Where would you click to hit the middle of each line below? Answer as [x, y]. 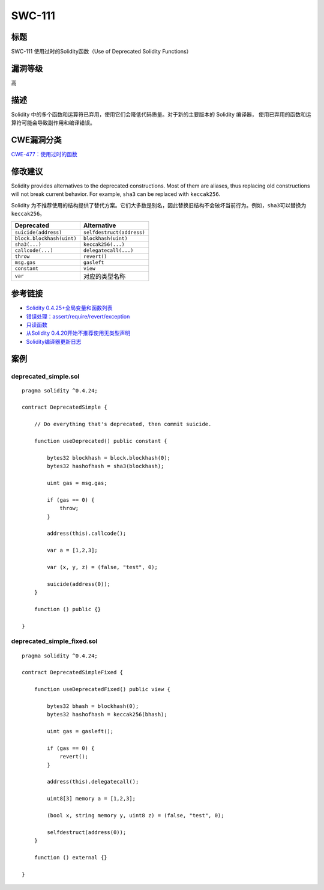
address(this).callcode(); [87, 534]
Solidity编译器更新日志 [54, 341]
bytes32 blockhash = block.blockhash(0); [109, 458]
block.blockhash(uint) [46, 238]
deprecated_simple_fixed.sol [54, 641]
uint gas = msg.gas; [77, 483]
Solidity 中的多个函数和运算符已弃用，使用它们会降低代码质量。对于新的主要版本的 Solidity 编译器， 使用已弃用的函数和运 [161, 114]
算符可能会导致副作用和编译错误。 [53, 123]
